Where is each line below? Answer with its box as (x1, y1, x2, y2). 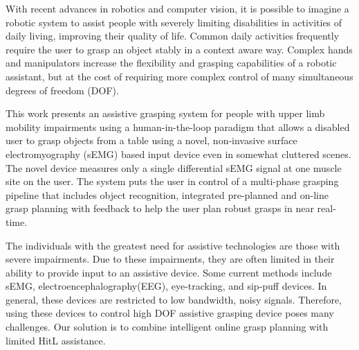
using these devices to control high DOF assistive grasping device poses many (6, 306, 334, 320)
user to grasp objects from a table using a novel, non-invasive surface (6, 133, 297, 148)
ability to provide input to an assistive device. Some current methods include (6, 265, 332, 279)
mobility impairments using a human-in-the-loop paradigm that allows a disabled (6, 119, 350, 134)
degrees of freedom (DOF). (6, 82, 119, 97)
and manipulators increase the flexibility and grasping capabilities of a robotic (6, 55, 337, 70)
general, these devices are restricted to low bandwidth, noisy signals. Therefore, (6, 292, 342, 306)
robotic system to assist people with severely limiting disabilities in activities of (6, 15, 342, 29)
